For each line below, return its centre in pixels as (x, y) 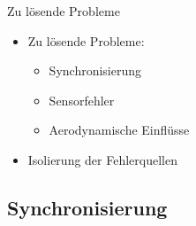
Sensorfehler (82, 100)
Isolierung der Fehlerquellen (102, 159)
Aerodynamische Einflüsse (119, 130)
